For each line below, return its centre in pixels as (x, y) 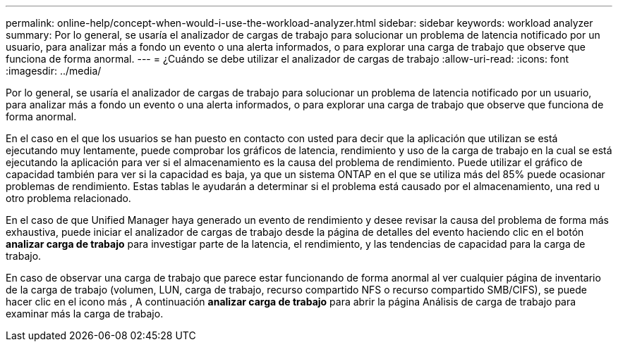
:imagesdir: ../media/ (54, 71)
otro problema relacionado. (68, 198)
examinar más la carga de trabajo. (85, 314)
